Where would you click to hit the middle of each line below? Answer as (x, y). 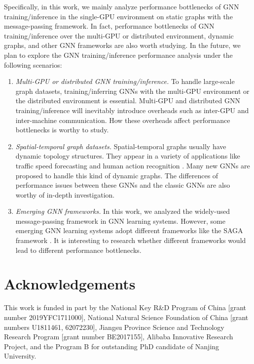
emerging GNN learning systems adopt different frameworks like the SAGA (129, 230)
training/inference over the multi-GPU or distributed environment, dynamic (119, 35)
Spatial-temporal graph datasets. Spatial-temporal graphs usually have (121, 146)
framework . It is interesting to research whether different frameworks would (131, 240)
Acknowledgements (70, 284)
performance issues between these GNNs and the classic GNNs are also (123, 185)
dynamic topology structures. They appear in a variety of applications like (128, 156)
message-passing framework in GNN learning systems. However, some (120, 221)
